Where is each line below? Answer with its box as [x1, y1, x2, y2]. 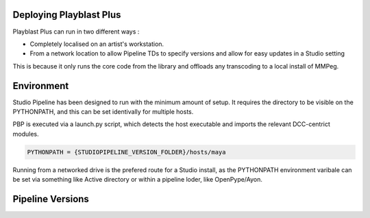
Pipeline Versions [12, 193, 89, 205]
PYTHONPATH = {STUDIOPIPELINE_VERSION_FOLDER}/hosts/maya [27, 148, 226, 156]
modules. [12, 130, 39, 138]
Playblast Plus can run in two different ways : [12, 27, 140, 36]
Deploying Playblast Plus [12, 9, 121, 21]
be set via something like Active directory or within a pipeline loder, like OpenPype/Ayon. [12, 175, 263, 184]
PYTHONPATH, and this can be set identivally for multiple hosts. [12, 107, 194, 116]
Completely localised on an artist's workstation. [29, 40, 164, 48]
